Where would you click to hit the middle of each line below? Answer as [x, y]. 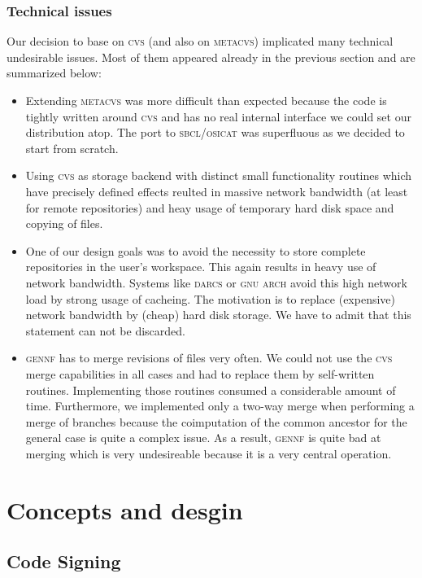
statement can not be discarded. [105, 330]
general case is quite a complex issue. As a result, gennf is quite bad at [203, 438]
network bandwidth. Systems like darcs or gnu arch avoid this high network [216, 282]
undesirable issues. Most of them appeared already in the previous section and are [211, 57]
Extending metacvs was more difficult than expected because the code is [206, 100]
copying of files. [64, 223]
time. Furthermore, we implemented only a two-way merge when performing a [220, 406]
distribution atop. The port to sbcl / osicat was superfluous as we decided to [215, 132]
